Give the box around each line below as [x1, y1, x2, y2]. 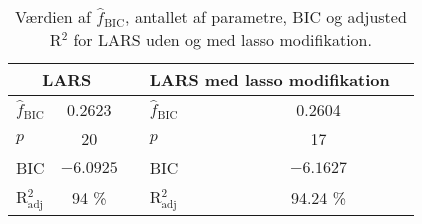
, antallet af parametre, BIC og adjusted [125, 5, 407, 28]
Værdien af [14, 5, 91, 28]
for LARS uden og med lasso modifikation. [73, 28, 372, 51]
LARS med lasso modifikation [149, 68, 390, 91]
